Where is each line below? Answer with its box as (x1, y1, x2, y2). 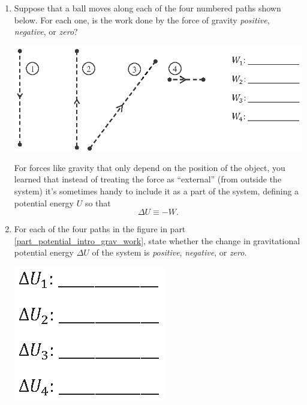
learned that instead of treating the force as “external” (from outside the (14, 173, 282, 185)
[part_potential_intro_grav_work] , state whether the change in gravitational (14, 234, 300, 247)
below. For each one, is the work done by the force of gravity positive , (14, 13, 270, 26)
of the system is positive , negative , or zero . (92, 246, 247, 259)
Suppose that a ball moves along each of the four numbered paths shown (14, 2, 281, 14)
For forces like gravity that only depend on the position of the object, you (14, 161, 285, 173)
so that (85, 196, 111, 209)
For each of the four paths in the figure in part (14, 223, 186, 235)
